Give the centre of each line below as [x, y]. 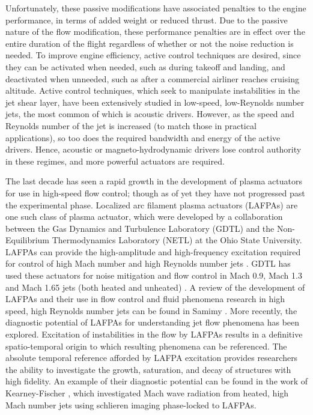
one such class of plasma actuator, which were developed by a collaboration [144, 217]
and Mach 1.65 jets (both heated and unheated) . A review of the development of [155, 287]
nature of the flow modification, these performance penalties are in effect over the [155, 32]
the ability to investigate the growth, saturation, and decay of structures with [148, 369]
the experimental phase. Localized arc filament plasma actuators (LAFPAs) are [152, 204]
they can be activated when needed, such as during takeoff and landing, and [145, 66]
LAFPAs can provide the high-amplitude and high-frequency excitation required [153, 251]
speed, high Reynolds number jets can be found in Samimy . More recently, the [151, 310]
